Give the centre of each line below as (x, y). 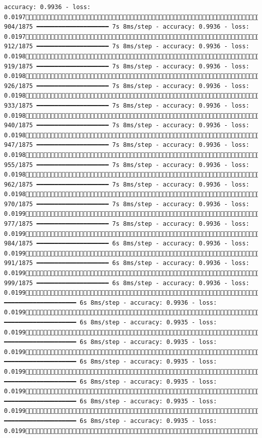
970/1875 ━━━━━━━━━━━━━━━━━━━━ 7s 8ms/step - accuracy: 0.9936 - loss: (127, 204)
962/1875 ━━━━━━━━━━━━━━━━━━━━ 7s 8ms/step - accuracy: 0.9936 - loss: (127, 184)
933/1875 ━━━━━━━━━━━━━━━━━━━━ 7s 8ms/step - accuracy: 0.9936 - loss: (127, 105)
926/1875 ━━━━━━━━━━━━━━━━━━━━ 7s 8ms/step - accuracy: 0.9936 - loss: (127, 86)
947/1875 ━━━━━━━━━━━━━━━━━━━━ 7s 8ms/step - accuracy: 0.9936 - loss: (127, 145)
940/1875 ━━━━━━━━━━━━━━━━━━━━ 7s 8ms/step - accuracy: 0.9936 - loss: (127, 125)
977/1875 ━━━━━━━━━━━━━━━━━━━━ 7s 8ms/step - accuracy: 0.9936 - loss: (127, 224)
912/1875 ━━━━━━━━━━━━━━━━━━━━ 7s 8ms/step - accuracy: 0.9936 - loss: (127, 47)
